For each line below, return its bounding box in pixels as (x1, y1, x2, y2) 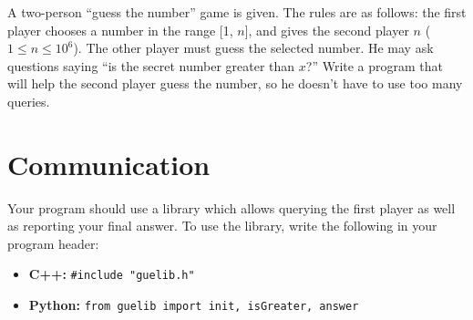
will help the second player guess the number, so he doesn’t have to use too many (7, 74, 463, 93)
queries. (7, 91, 50, 110)
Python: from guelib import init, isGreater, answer (28, 295, 359, 315)
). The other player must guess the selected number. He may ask (73, 38, 434, 57)
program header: (7, 233, 99, 253)
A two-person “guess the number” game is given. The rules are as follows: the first (7, 3, 467, 21)
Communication (7, 145, 211, 182)
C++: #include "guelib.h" (28, 264, 195, 284)
